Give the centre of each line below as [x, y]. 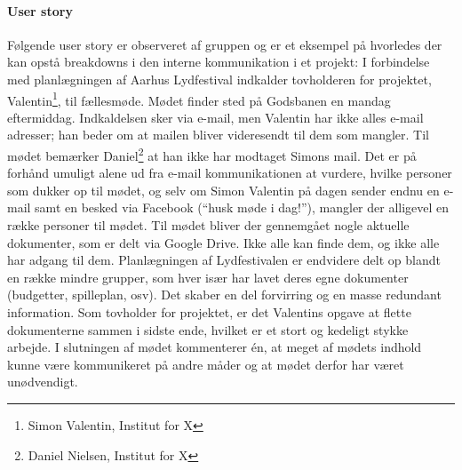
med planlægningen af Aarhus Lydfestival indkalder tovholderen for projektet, [219, 79]
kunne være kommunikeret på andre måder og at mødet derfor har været [206, 364]
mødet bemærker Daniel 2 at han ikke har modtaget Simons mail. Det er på [212, 154]
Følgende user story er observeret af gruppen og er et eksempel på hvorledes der [225, 44]
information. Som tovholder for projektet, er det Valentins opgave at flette [209, 312]
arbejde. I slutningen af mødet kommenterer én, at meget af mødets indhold [215, 347]
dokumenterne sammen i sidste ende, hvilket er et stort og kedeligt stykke [208, 329]
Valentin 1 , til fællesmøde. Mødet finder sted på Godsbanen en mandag [199, 99]
